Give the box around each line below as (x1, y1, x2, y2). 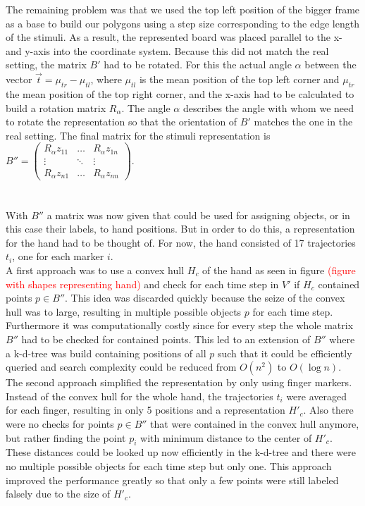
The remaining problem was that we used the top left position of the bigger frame (6, 2, 360, 16)
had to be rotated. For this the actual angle (104, 57, 292, 72)
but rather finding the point (6, 430, 126, 445)
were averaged (286, 388, 347, 403)
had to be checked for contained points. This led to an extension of (21, 331, 311, 346)
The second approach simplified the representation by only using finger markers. (6, 375, 352, 390)
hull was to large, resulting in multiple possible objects (6, 304, 242, 319)
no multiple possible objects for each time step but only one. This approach (6, 458, 332, 473)
